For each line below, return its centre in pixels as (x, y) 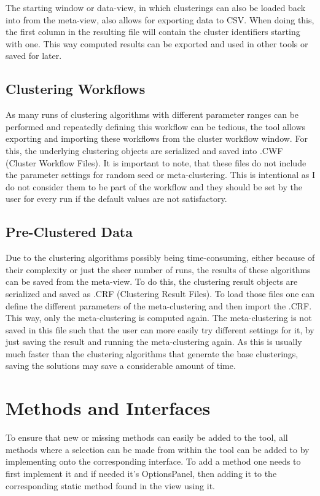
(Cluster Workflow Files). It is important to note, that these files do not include (156, 162)
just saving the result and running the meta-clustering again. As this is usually (154, 342)
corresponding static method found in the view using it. (111, 485)
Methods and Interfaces (108, 408)
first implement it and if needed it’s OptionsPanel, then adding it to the (141, 473)
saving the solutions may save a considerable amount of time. (121, 366)
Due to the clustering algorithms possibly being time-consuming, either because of (160, 258)
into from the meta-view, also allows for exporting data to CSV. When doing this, (160, 19)
